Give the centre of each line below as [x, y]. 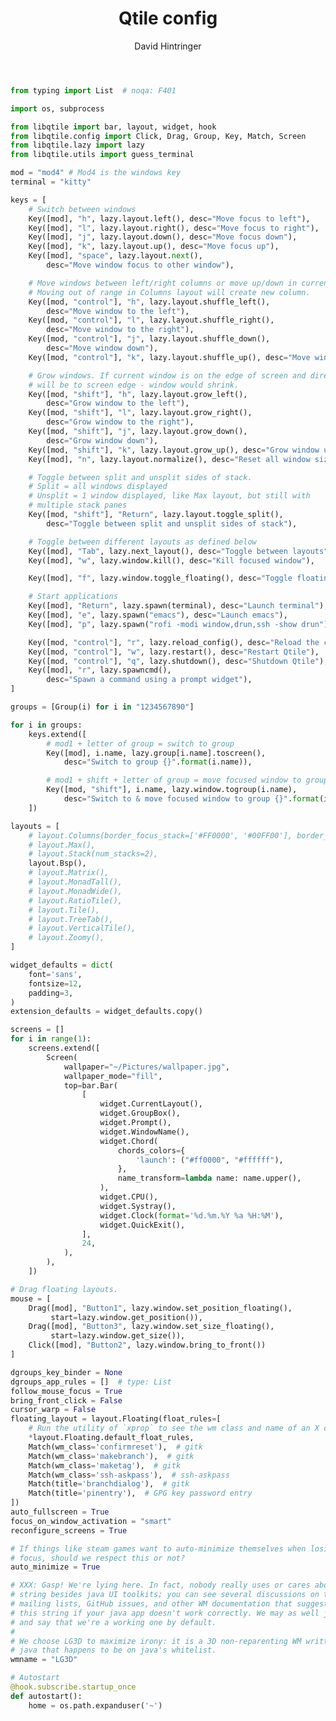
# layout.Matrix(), [69, 873]
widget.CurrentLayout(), [151, 1104]
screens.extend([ [64, 1048]
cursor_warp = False [53, 1410]
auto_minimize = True [55, 1567]
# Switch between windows [82, 209]
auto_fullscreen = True [60, 1512]
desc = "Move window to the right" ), [120, 330]
